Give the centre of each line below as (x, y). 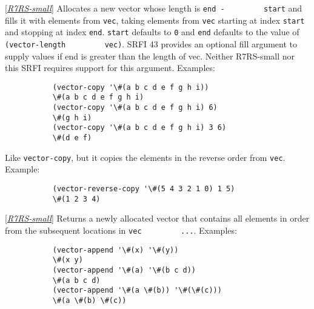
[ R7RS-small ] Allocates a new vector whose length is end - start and (154, 8)
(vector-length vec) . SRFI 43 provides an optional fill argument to (151, 43)
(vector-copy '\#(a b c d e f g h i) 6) (135, 108)
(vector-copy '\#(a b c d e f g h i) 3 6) (139, 128)
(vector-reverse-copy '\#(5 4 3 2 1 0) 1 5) (144, 189)
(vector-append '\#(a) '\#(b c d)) (124, 270)
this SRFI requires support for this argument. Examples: (110, 68)
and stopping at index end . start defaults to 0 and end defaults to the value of (152, 32)
